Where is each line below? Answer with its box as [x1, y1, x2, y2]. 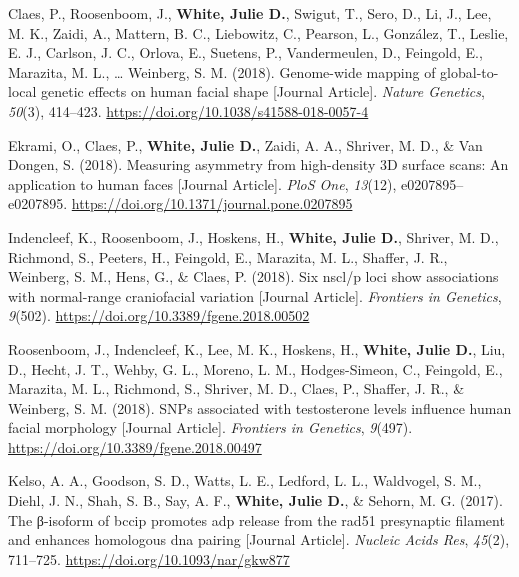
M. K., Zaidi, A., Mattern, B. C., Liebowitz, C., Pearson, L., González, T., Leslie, [8, 22, 509, 43]
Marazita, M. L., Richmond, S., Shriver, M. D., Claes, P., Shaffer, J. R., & [8, 378, 465, 399]
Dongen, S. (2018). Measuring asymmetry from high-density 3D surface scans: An [8, 154, 509, 175]
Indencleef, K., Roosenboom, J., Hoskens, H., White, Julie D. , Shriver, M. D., [8, 226, 499, 247]
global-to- [440, 61, 499, 82]
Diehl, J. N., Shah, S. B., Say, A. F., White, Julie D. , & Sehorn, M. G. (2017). [8, 490, 503, 511]
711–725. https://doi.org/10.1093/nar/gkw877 [8, 548, 290, 569]
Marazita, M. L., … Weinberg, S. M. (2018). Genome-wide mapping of [8, 61, 436, 82]
